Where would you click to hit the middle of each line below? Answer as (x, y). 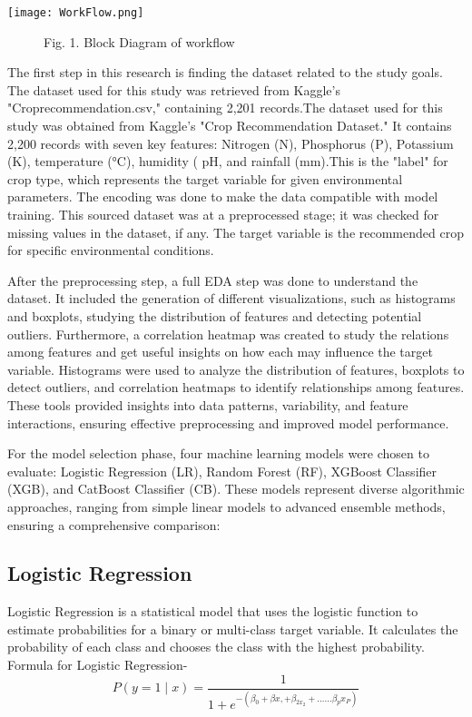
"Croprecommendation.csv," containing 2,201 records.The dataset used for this (225, 108)
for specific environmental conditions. (111, 250)
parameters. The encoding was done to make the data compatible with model (223, 196)
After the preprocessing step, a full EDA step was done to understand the (213, 280)
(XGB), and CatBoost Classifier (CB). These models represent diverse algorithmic (236, 489)
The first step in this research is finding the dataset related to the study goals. (225, 72)
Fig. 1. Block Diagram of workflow (139, 41)
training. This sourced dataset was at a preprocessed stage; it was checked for (223, 214)
